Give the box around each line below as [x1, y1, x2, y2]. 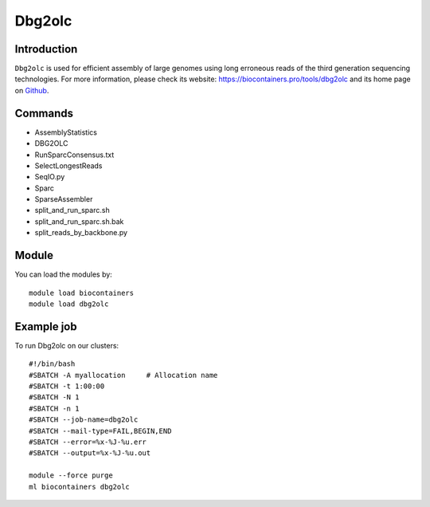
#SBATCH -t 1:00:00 [29, 382, 105, 391]
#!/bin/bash [29, 360, 76, 368]
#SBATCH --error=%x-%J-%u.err [29, 437, 147, 446]
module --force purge [29, 471, 113, 480]
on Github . [14, 85, 49, 95]
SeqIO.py [34, 172, 65, 182]
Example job [14, 320, 77, 333]
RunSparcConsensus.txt [34, 150, 115, 159]
